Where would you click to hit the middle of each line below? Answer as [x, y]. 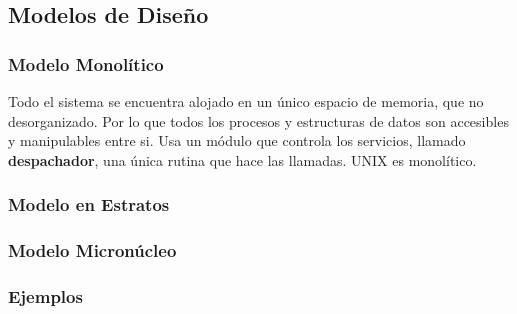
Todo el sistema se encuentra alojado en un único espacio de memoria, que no [246, 101]
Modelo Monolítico [86, 63]
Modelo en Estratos [89, 204]
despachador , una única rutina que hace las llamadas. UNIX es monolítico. [242, 159]
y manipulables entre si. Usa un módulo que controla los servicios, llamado [237, 140]
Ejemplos [45, 295]
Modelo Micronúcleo [92, 250]
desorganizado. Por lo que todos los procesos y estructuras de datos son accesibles [258, 120]
